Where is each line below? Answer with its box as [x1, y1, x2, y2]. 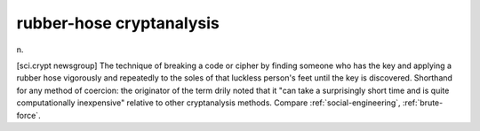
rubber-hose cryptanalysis [16, 13, 220, 33]
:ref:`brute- [402, 97, 444, 108]
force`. [16, 110, 41, 120]
